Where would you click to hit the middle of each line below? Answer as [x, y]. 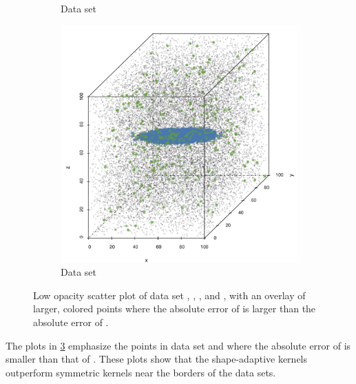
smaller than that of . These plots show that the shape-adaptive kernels [157, 359]
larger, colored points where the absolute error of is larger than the [175, 309]
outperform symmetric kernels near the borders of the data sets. [141, 372]
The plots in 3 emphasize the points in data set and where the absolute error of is [178, 345]
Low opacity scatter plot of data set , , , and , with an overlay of [169, 295]
